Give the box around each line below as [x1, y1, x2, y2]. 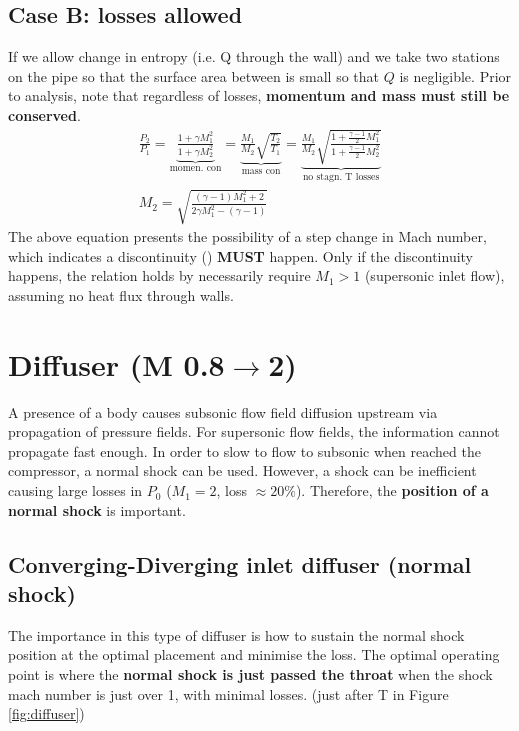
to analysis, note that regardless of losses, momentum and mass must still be [8, 85, 510, 106]
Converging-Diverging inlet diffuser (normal [8, 548, 472, 579]
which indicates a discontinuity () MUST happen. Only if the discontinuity [8, 245, 474, 266]
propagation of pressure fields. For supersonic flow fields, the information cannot [8, 421, 500, 442]
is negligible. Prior [399, 65, 512, 86]
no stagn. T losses [302, 172, 380, 183]
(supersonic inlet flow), [364, 265, 505, 286]
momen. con [169, 162, 222, 173]
